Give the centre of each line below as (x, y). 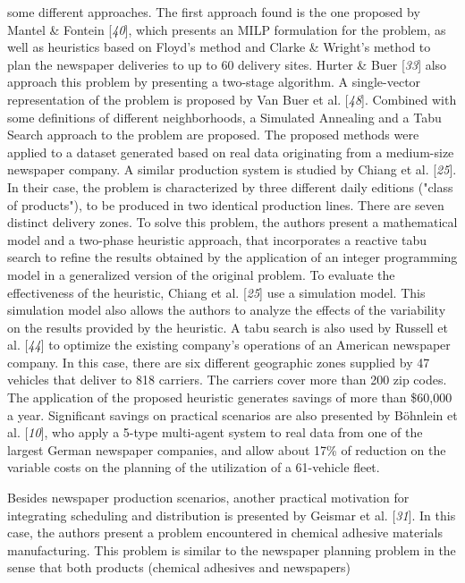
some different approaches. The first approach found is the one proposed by (214, 12)
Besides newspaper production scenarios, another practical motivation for (208, 498)
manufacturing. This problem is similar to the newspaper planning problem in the (232, 549)
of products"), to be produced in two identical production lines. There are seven (226, 204)
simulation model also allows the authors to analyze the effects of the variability (227, 310)
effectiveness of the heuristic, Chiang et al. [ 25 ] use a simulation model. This (216, 292)
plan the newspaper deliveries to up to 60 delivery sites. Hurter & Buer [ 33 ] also (227, 64)
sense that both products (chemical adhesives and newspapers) (179, 567)
